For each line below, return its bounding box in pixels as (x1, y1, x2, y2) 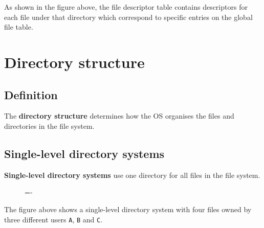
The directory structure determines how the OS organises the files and (4, 110, 234, 121)
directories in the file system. (4, 120, 95, 131)
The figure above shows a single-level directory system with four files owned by (4, 203, 252, 214)
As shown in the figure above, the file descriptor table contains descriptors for (4, 2, 248, 12)
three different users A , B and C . (4, 214, 103, 224)
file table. (4, 21, 33, 32)
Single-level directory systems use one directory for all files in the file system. (4, 169, 260, 180)
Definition (4, 86, 58, 102)
